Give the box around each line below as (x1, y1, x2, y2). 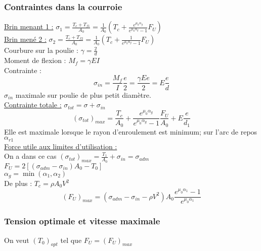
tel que (60, 234, 82, 245)
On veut (4, 234, 29, 245)
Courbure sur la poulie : (4, 45, 78, 55)
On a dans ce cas (4, 151, 57, 161)
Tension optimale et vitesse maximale (4, 215, 160, 227)
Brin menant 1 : (4, 21, 54, 32)
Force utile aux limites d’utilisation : (4, 141, 117, 151)
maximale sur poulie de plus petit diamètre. (15, 89, 151, 100)
